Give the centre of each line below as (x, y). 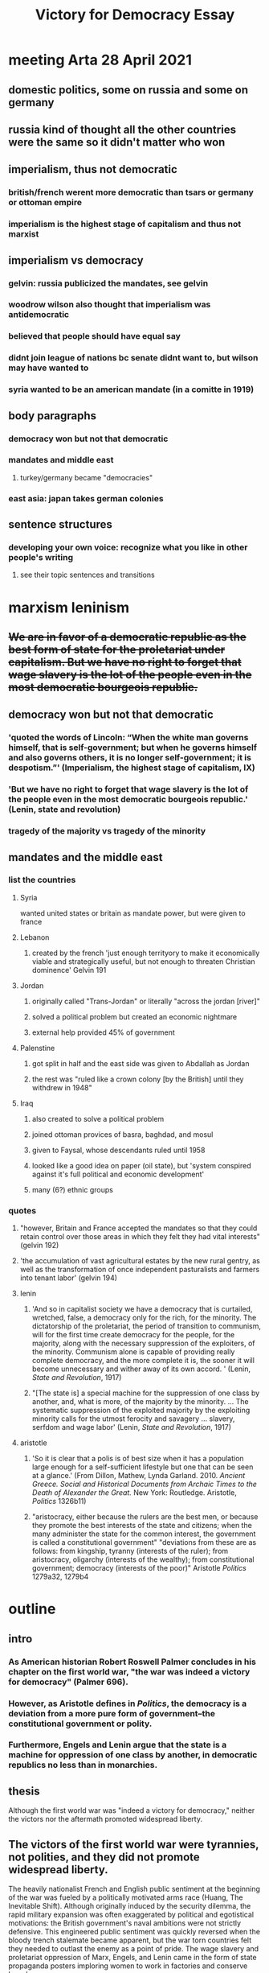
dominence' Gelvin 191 (69, 970)
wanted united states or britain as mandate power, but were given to (133, 913)
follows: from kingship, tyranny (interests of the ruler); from (130, 1551)
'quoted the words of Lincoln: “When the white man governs (128, 738)
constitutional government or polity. (80, 1724)
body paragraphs (53, 416)
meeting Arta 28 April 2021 (100, 60)
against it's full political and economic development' (118, 1174)
